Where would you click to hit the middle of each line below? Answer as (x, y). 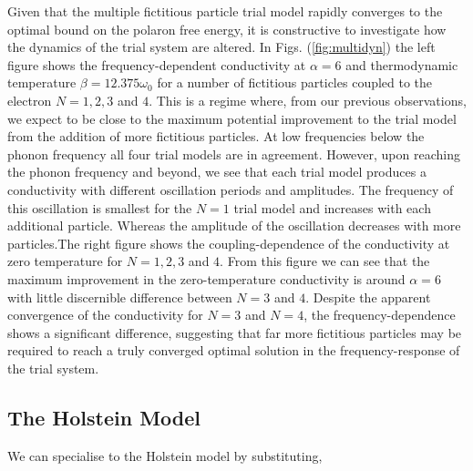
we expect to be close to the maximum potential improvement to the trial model (232, 118)
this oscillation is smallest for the (100, 207)
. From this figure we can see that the (325, 261)
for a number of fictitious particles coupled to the (295, 82)
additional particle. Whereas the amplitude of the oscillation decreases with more (234, 225)
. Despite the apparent (368, 297)
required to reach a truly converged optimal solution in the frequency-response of (234, 350)
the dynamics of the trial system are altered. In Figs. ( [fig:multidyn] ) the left (221, 47)
